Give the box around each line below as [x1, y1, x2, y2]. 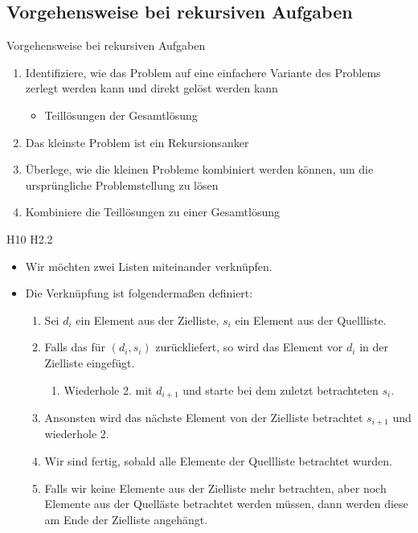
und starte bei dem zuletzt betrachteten [182, 381, 379, 398]
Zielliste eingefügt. [44, 354, 135, 371]
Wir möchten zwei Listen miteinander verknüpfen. [25, 257, 273, 274]
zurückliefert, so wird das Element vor [155, 338, 343, 355]
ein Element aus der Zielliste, [76, 311, 219, 328]
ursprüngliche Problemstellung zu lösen [25, 176, 219, 193]
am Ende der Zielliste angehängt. [44, 510, 208, 527]
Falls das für [44, 338, 106, 355]
